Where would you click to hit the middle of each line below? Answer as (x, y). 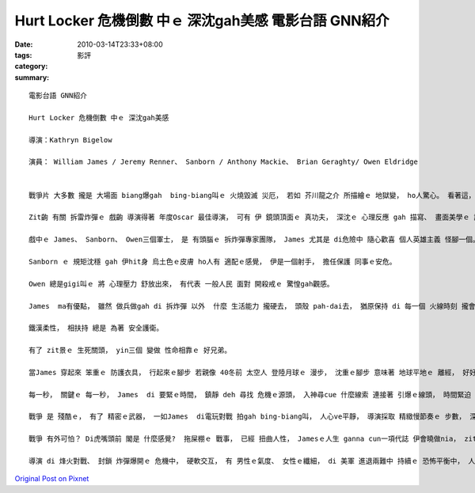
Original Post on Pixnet (52, 479)
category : (31, 66)
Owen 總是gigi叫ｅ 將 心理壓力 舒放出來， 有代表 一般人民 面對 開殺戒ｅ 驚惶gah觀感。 (181, 284)
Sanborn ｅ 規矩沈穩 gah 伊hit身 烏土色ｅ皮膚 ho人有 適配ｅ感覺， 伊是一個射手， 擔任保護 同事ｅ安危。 (213, 262)
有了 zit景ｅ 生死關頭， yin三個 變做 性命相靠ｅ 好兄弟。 (130, 351)
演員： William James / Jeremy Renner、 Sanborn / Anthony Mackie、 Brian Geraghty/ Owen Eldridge (224, 162)
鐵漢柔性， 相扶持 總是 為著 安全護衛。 (96, 328)
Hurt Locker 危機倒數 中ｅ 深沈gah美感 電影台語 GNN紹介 (202, 21)
